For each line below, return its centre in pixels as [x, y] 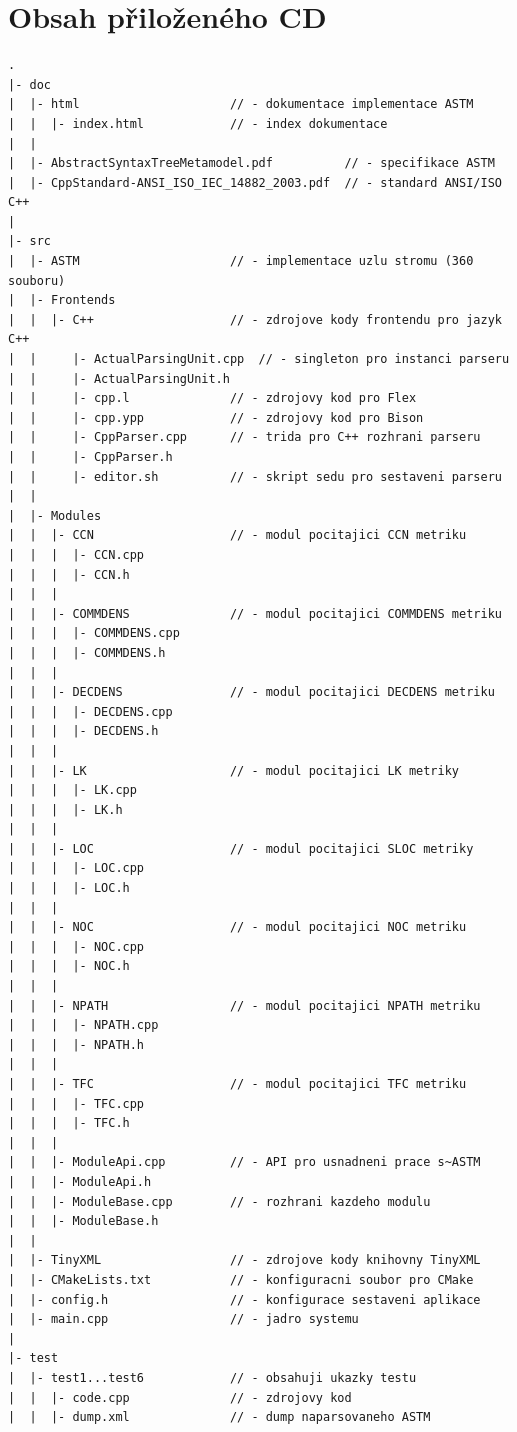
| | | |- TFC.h [69, 1123]
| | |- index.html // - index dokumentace [198, 123]
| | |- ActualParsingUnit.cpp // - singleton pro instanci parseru [259, 359]
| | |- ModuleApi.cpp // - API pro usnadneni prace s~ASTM [244, 1162]
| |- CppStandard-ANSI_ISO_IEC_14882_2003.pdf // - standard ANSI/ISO [255, 182]
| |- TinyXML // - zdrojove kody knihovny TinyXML [244, 1260]
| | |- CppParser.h [90, 457]
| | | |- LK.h [65, 809]
